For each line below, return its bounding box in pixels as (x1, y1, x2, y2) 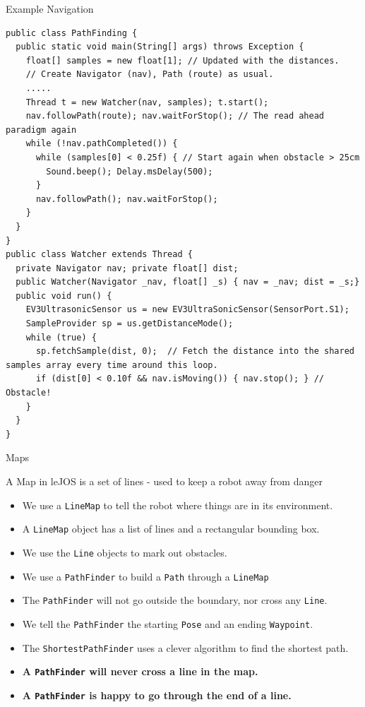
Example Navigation (6, 1, 94, 16)
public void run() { (16, 290, 112, 301)
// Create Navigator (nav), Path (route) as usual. (25, 69, 274, 80)
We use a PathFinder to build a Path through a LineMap (22, 569, 269, 583)
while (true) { (25, 332, 97, 343)
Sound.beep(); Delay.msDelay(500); (46, 166, 213, 177)
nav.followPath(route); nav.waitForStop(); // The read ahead (25, 111, 325, 121)
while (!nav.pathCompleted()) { (25, 138, 178, 149)
